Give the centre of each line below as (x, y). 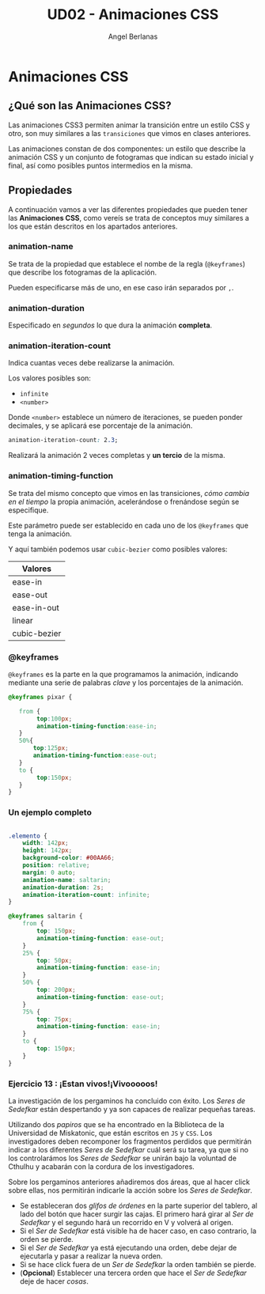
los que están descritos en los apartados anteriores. (93, 226)
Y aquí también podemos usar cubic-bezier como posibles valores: (118, 549)
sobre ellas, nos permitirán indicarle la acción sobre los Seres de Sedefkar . (131, 1190)
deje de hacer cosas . (54, 1281)
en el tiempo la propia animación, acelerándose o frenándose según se (124, 501)
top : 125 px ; (51, 748)
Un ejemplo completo (50, 812)
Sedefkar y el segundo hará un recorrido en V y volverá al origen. (126, 1223)
